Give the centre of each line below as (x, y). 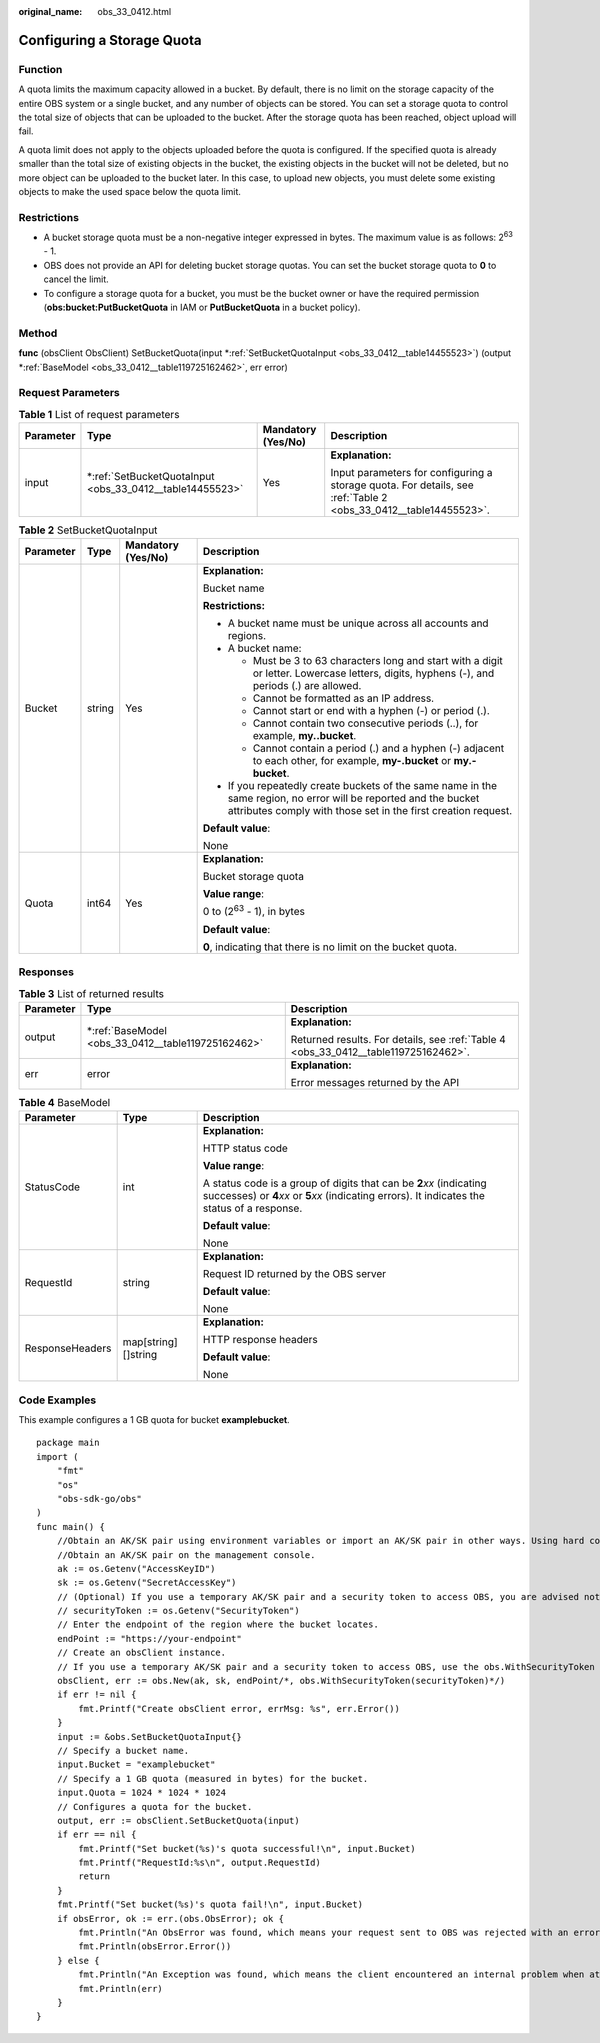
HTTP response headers (260, 1340)
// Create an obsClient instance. (141, 1653)
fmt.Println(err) (121, 1988)
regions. (247, 636)
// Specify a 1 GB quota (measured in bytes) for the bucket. (212, 1778)
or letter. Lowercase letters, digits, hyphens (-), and (373, 673)
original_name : (50, 11)
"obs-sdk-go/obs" (99, 1498)
